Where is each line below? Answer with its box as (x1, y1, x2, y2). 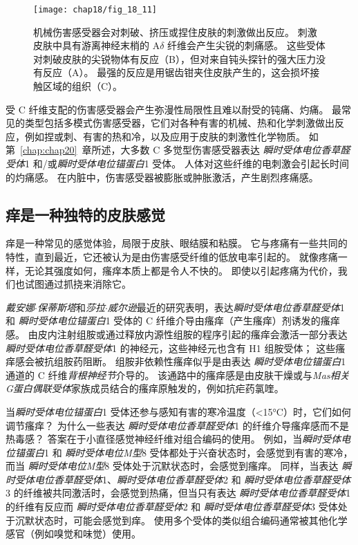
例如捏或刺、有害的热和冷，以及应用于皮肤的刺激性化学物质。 (24, 129, 305, 143)
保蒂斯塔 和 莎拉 (37, 299, 105, 314)
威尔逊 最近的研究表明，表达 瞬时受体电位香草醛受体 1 (107, 299, 345, 314)
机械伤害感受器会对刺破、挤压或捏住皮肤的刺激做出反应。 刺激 (33, 24, 317, 39)
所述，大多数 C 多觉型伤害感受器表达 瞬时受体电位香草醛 (91, 142, 350, 157)
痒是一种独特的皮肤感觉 (6, 203, 165, 225)
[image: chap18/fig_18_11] (33, 5, 157, 15)
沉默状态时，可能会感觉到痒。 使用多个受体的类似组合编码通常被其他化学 (15, 512, 348, 527)
